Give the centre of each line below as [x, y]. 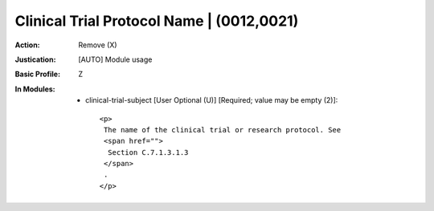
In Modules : [35, 89]
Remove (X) [98, 45]
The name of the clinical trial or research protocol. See [222, 130]
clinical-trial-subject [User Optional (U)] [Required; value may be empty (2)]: [212, 100]
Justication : [35, 59]
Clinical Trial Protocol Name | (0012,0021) [157, 21]
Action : [27, 45]
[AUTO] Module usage [115, 59]
